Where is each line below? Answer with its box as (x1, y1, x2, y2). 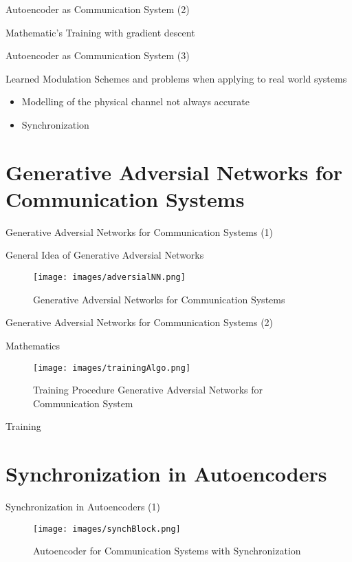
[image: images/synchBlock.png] (33, 523, 181, 534)
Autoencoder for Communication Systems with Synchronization (33, 543, 301, 558)
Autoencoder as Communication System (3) (5, 48, 190, 63)
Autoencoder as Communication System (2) (5, 2, 190, 16)
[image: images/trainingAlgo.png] (33, 363, 191, 373)
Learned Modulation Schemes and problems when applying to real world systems (5, 71, 347, 85)
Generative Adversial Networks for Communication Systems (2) (5, 315, 274, 329)
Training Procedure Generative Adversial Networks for (33, 382, 263, 397)
